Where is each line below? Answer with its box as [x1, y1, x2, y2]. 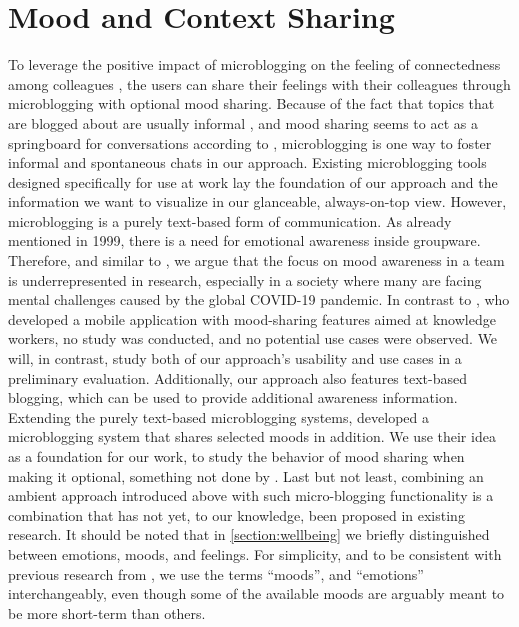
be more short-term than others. [8, 602, 206, 623]
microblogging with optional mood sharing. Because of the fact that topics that [8, 93, 495, 114]
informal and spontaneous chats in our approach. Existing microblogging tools [8, 152, 487, 173]
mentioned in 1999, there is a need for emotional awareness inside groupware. [8, 230, 481, 251]
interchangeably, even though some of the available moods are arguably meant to [8, 583, 505, 604]
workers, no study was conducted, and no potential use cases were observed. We [8, 328, 498, 349]
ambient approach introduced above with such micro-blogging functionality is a [8, 485, 494, 506]
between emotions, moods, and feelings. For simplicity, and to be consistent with [8, 543, 502, 564]
